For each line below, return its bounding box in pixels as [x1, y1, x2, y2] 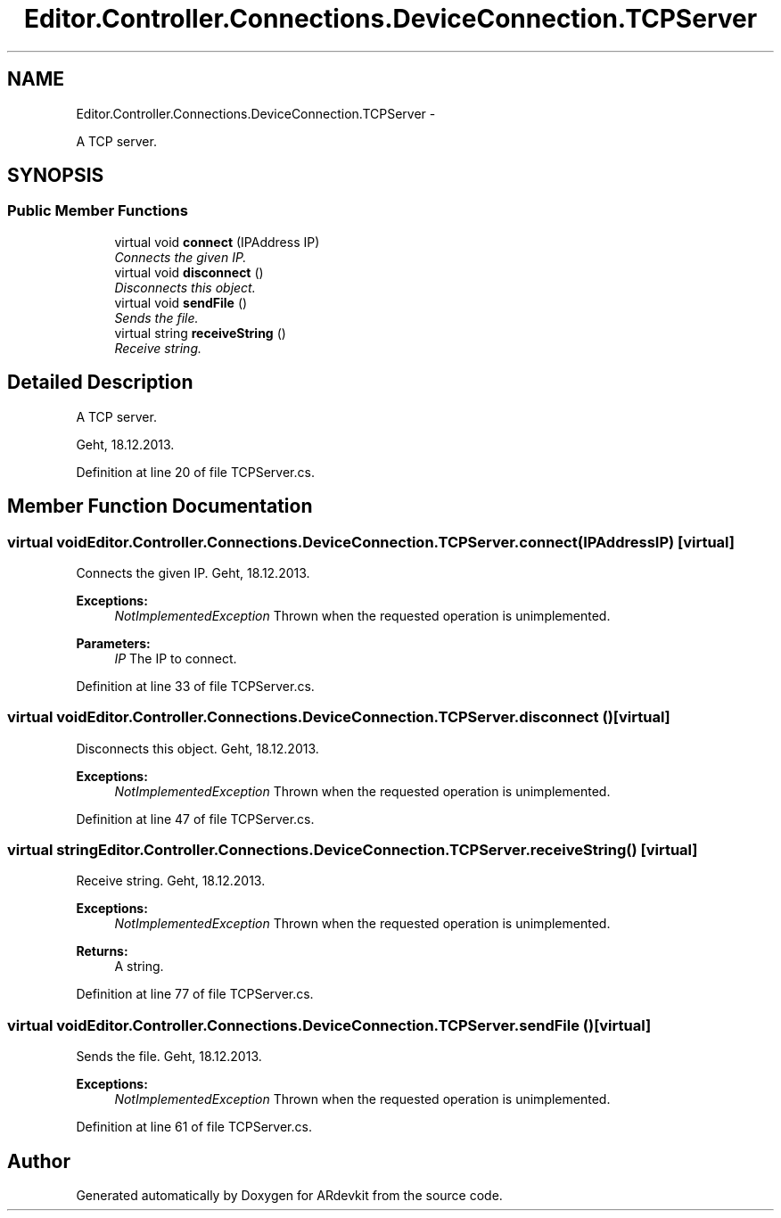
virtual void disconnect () [114, 264, 264, 280]
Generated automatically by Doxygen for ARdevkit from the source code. [76, 1187, 503, 1203]
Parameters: [76, 635, 151, 651]
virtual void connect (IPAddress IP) [114, 234, 320, 250]
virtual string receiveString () [114, 325, 286, 341]
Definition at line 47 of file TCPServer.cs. [76, 811, 315, 827]
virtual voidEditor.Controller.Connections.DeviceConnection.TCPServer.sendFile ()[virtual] [7, 1016, 652, 1034]
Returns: [76, 943, 128, 959]
